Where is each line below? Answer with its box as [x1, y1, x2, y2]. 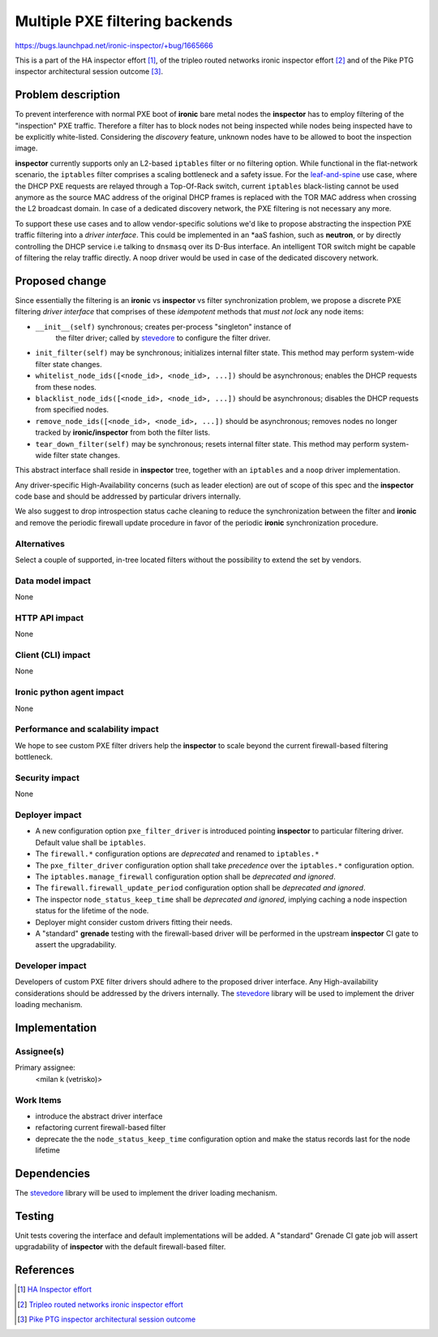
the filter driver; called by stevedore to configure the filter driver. [55, 333, 271, 343]
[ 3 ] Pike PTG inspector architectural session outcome [17, 1314, 196, 1324]
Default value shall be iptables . [35, 837, 146, 847]
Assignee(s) [15, 1045, 65, 1057]
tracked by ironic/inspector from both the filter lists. [35, 427, 211, 438]
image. [15, 143, 38, 154]
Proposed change [15, 274, 107, 288]
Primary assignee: [15, 1062, 76, 1072]
